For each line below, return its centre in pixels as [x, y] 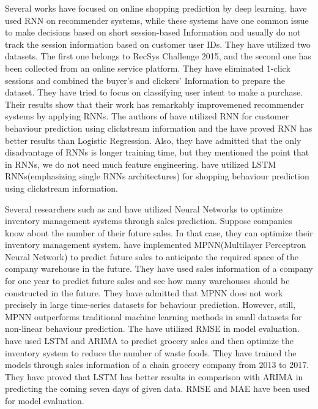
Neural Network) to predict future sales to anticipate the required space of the [152, 256]
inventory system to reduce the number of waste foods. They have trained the [151, 352]
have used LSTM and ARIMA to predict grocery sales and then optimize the [150, 341]
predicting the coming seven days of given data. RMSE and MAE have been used [157, 388]
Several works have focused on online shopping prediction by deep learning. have [156, 8]
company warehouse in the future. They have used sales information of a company [159, 268]
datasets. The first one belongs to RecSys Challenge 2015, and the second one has [158, 56]
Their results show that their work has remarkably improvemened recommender [155, 104]
